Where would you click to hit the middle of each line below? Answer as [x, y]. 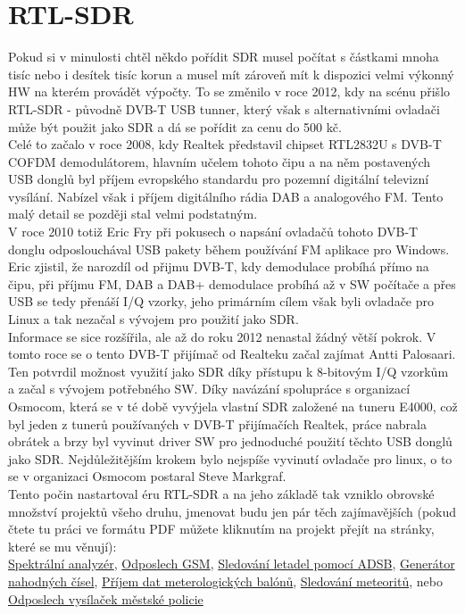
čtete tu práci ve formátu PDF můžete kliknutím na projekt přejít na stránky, [221, 529]
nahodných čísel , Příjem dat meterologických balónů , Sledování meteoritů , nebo [225, 581]
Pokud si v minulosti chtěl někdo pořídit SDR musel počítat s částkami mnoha [224, 57]
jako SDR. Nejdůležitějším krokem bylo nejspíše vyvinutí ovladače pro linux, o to [230, 458]
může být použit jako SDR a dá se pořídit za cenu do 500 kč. [175, 126]
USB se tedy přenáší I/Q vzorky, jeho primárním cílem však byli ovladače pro [221, 301]
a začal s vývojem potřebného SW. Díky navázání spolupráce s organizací [209, 389]
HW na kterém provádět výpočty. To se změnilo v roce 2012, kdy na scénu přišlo [229, 91]
